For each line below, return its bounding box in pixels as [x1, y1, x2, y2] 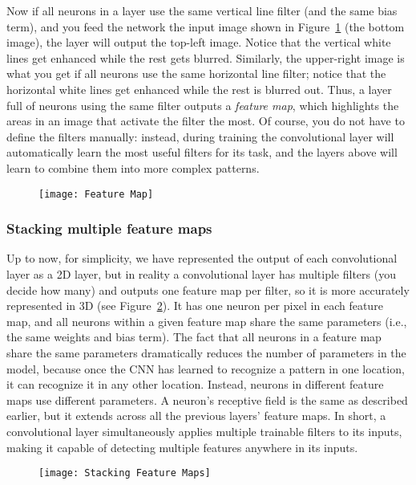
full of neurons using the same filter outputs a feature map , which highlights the [6, 96, 399, 113]
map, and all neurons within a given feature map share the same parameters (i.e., [6, 312, 407, 329]
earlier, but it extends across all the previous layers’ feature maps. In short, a [6, 407, 386, 424]
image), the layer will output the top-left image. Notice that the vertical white [6, 34, 391, 51]
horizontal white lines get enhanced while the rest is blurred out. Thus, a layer [6, 80, 392, 97]
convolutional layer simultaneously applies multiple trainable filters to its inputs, [6, 422, 402, 439]
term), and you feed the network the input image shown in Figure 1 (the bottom [6, 18, 405, 35]
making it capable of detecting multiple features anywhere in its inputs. [6, 438, 358, 455]
